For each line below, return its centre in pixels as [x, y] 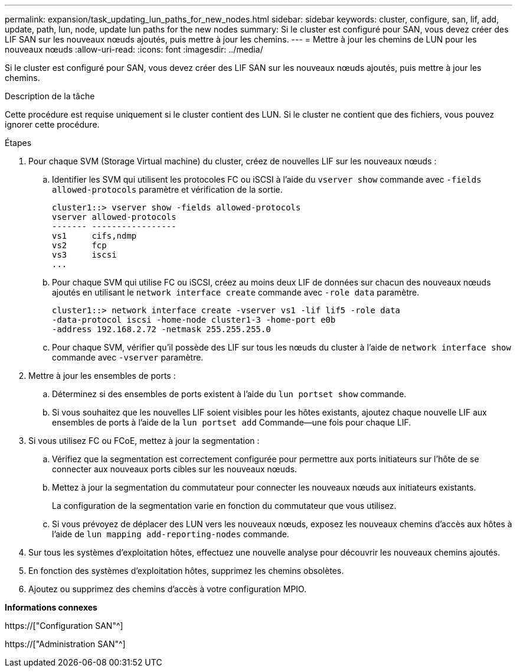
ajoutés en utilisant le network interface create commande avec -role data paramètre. [236, 292]
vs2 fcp [79, 245]
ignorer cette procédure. [52, 124]
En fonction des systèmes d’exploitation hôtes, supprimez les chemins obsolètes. [186, 571]
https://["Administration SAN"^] [65, 644]
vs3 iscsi [84, 255]
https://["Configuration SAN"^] [64, 626]
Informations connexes [51, 607]
